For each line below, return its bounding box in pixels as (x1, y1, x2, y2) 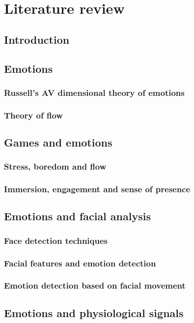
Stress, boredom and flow (4, 160, 107, 173)
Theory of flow (4, 109, 63, 121)
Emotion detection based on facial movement (4, 279, 186, 292)
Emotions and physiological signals (4, 305, 184, 320)
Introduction (4, 31, 70, 47)
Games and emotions (4, 135, 112, 150)
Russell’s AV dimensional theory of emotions (4, 86, 185, 98)
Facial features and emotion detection (4, 257, 156, 269)
